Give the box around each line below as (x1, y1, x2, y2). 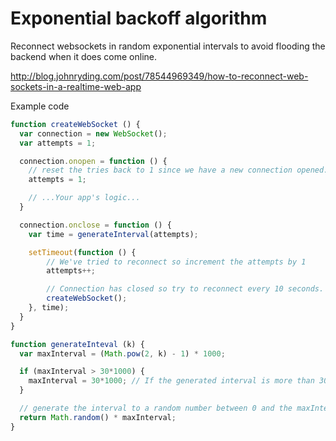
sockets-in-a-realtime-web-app (10, 80, 142, 92)
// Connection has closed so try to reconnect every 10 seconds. (46, 284, 325, 294)
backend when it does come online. (10, 50, 158, 62)
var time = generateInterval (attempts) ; (28, 229, 199, 239)
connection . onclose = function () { (19, 220, 172, 230)
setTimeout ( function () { (28, 247, 137, 257)
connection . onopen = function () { (19, 156, 168, 166)
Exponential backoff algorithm (10, 7, 268, 30)
